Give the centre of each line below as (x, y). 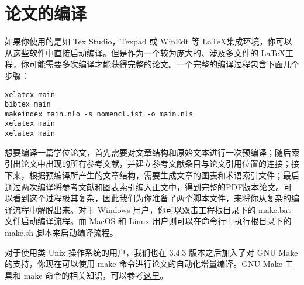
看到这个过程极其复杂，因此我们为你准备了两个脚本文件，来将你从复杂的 (152, 198)
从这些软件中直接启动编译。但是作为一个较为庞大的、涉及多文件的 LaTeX (145, 52)
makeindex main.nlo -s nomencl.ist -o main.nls (99, 114)
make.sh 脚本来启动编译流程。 (61, 232)
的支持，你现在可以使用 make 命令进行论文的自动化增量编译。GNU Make (144, 264)
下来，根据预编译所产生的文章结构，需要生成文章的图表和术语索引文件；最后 (152, 175)
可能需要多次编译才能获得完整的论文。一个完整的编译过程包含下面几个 (164, 64)
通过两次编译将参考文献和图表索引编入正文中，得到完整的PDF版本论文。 (144, 186)
